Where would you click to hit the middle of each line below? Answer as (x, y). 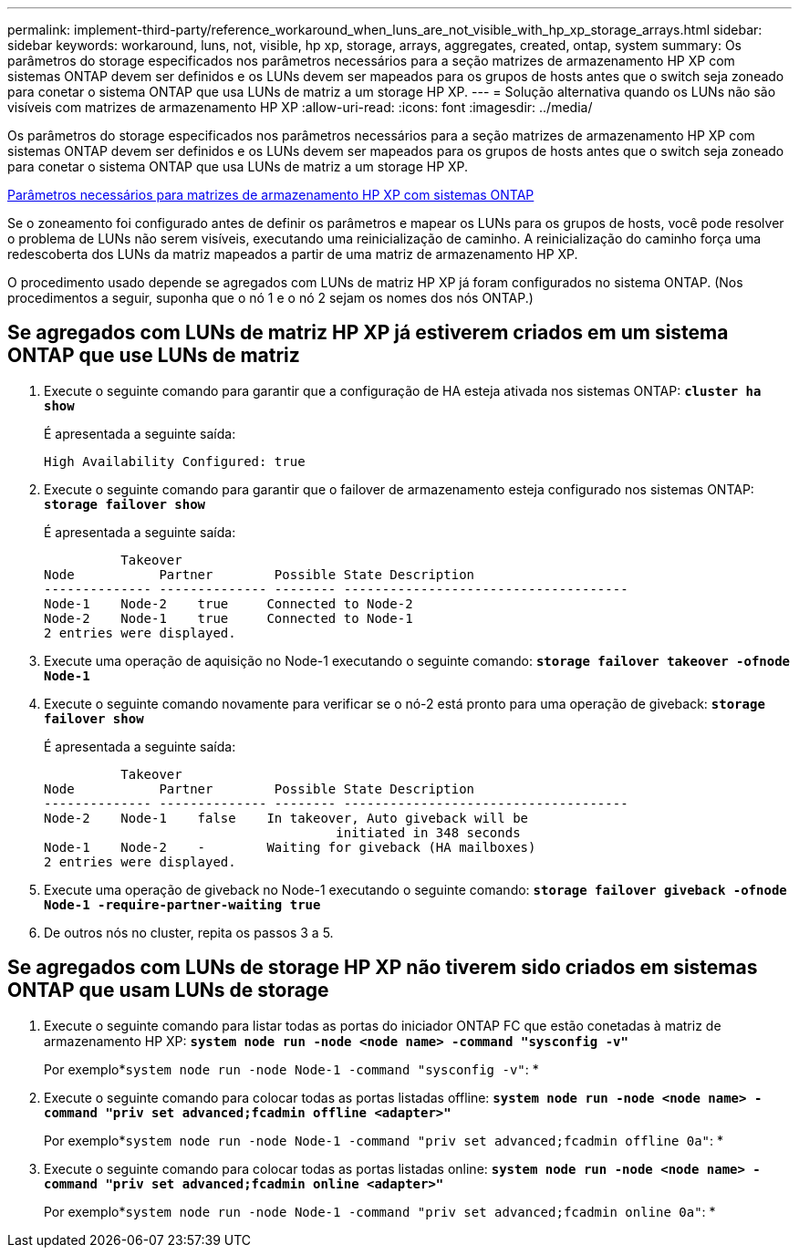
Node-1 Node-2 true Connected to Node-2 (228, 603)
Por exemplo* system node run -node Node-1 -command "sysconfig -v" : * (291, 1069)
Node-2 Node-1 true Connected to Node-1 (228, 618)
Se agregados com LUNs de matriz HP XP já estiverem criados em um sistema (368, 333)
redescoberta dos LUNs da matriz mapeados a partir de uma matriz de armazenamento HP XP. (293, 254)
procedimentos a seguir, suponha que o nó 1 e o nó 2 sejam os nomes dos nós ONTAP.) (270, 298)
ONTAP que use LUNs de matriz (154, 356)
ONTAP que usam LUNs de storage (168, 991)
